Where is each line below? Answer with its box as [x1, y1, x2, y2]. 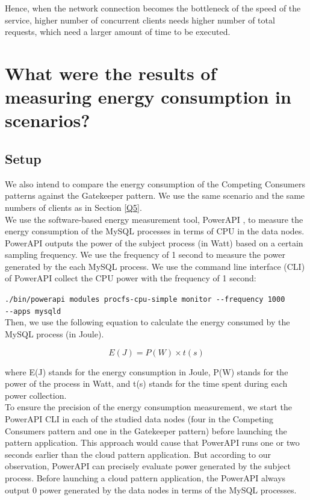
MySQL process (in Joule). [5, 327, 104, 340]
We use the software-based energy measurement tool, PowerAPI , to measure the [5, 213, 303, 225]
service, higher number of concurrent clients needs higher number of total [5, 13, 275, 26]
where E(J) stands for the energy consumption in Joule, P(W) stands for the [5, 365, 288, 378]
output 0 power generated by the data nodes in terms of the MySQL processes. [5, 483, 297, 496]
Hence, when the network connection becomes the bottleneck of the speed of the [5, 2, 301, 14]
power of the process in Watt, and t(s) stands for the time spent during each [5, 377, 288, 390]
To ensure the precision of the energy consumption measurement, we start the [5, 401, 292, 413]
